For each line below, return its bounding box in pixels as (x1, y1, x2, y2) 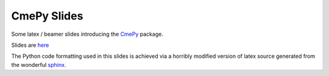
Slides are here (11, 41, 49, 49)
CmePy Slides (11, 9, 83, 22)
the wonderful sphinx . (11, 61, 66, 68)
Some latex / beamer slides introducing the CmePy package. (11, 30, 164, 38)
